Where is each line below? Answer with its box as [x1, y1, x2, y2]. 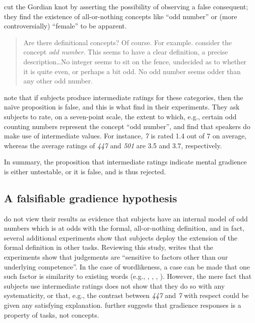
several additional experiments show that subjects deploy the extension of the [4, 232, 237, 242]
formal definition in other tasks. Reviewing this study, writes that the [4, 242, 213, 252]
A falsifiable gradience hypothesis [4, 190, 177, 205]
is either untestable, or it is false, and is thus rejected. [4, 166, 166, 176]
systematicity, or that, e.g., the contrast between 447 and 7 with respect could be [4, 290, 249, 300]
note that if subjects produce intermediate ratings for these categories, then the [4, 92, 243, 102]
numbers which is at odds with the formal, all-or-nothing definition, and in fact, [4, 223, 245, 233]
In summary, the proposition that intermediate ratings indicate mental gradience [4, 157, 247, 167]
